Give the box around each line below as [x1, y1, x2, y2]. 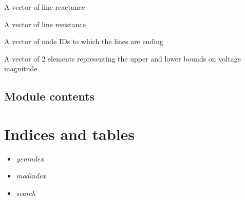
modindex [16, 170, 46, 181]
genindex [16, 153, 44, 164]
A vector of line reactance [4, 2, 85, 12]
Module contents [4, 88, 95, 104]
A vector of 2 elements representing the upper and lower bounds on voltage [4, 53, 241, 64]
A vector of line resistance [4, 18, 86, 29]
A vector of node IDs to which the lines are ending [4, 36, 163, 47]
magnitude [4, 63, 37, 74]
